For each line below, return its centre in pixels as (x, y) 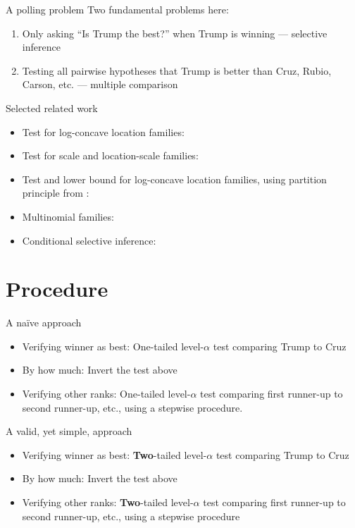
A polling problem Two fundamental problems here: (117, 9)
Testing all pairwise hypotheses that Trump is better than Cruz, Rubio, (177, 70)
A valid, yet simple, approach (69, 431)
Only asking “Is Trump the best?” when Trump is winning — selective (175, 33)
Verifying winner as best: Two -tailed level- (114, 454)
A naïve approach (44, 323)
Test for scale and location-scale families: (110, 155)
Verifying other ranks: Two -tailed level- (108, 502)
